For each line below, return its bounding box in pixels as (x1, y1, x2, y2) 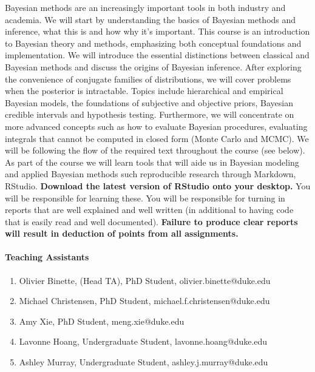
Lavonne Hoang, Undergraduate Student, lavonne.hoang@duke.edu (19, 335, 268, 348)
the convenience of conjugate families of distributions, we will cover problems (5, 72, 291, 85)
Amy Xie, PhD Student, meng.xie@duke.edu (19, 314, 185, 327)
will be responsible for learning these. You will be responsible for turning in (5, 191, 285, 204)
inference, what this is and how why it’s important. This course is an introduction (5, 25, 310, 38)
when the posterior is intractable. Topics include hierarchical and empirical (5, 84, 283, 97)
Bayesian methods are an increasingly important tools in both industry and (5, 1, 286, 13)
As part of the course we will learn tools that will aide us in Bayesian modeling (5, 155, 299, 168)
